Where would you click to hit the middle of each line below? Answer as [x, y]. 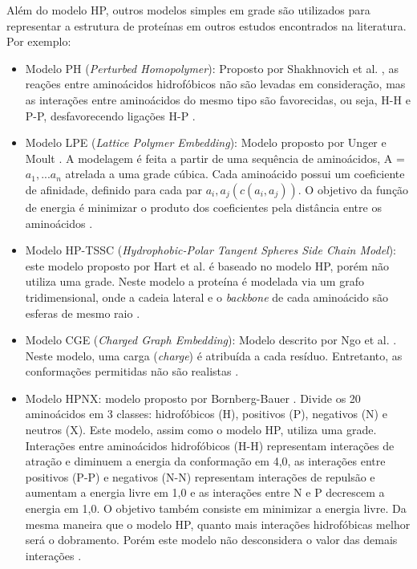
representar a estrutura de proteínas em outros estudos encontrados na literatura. [206, 25]
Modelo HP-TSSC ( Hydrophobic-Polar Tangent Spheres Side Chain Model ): [211, 250]
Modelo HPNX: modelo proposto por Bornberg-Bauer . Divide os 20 [193, 398]
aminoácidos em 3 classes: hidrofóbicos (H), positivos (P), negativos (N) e [206, 414]
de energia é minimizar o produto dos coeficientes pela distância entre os [203, 207]
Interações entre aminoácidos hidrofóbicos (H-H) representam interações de [210, 445]
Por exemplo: [39, 41]
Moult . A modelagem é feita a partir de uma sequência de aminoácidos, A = [215, 158]
